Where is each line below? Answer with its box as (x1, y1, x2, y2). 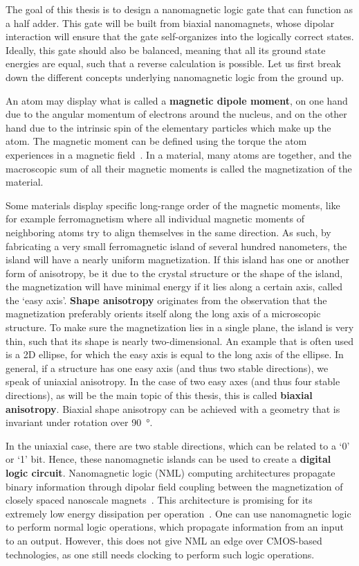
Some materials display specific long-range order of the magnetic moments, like (6, 197, 340, 212)
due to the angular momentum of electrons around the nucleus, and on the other (6, 107, 347, 121)
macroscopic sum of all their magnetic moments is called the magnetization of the (6, 161, 352, 175)
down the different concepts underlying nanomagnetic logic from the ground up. (6, 69, 344, 84)
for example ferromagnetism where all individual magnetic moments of (6, 211, 304, 226)
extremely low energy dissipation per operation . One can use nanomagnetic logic (6, 506, 351, 520)
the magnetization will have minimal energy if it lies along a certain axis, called (6, 279, 343, 294)
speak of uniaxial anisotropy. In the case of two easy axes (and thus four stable (6, 374, 340, 389)
